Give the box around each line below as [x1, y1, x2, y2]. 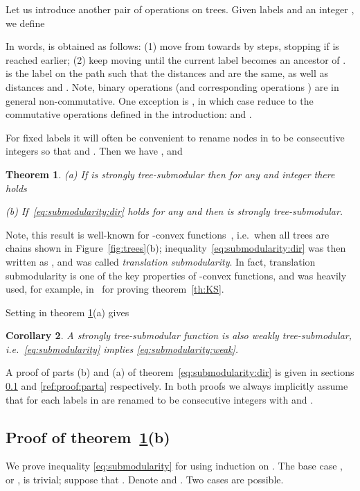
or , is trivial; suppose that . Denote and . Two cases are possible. [6, 472, 284, 487]
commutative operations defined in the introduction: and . [6, 107, 252, 121]
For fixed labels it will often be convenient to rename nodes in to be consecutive [6, 130, 345, 144]
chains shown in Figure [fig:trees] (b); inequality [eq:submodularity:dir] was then [6, 241, 346, 255]
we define [6, 15, 45, 30]
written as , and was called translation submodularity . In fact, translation [6, 254, 316, 268]
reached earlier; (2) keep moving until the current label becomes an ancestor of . [6, 52, 346, 67]
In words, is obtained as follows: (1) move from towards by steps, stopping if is [6, 39, 339, 53]
